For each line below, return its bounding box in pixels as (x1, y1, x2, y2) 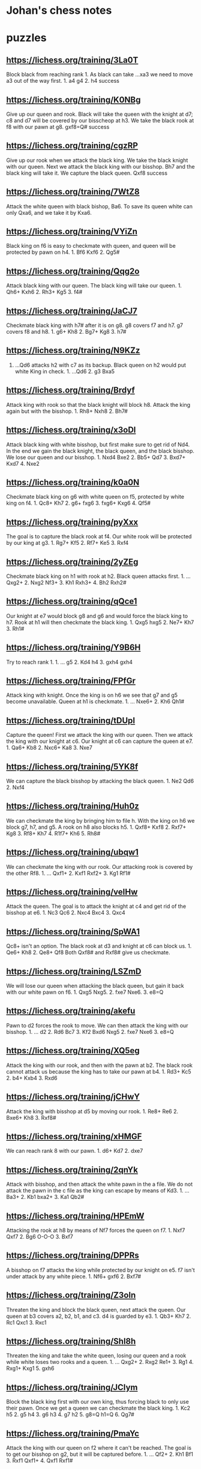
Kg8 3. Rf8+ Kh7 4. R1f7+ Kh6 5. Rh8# (6, 829, 101, 837)
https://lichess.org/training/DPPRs (6, 1251, 139, 1261)
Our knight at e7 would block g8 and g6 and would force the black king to (6, 612, 188, 619)
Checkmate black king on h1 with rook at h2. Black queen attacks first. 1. (6, 572, 185, 580)
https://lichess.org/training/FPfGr (6, 676, 136, 686)
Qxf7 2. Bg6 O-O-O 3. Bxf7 (6, 1233, 73, 1240)
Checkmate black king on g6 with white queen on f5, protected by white (6, 493, 185, 500)
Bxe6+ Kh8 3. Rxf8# (6, 1114, 56, 1121)
